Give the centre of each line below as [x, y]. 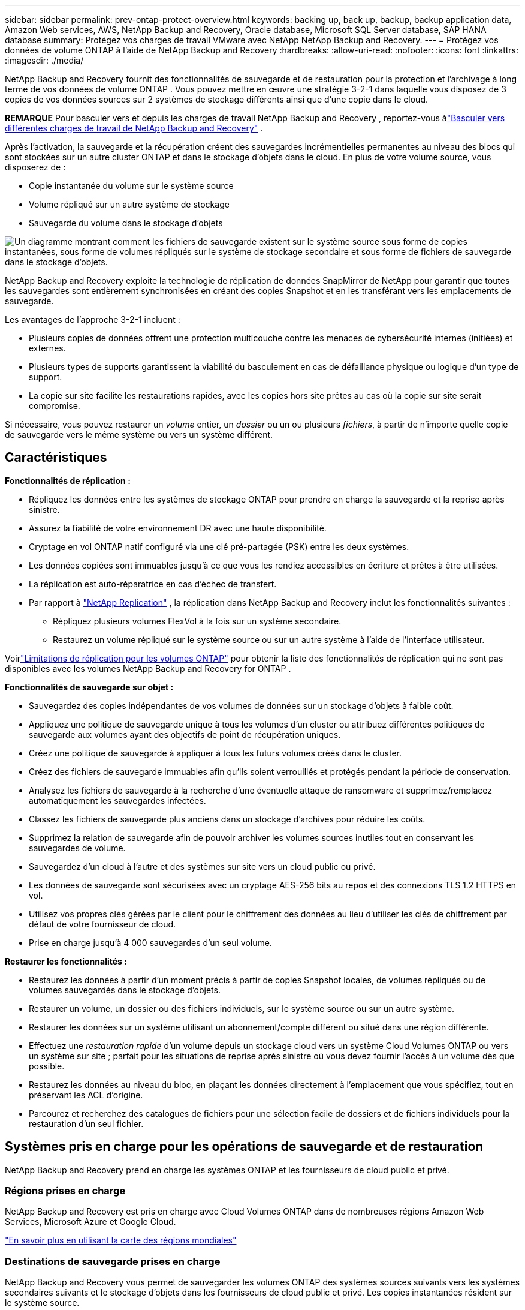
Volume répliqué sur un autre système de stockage [129, 204]
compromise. [55, 406]
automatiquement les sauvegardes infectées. [117, 800]
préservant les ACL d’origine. [86, 1095]
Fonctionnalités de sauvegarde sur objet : [89, 687]
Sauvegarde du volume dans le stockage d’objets [126, 223]
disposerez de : [35, 167]
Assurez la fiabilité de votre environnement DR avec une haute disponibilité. [178, 528]
